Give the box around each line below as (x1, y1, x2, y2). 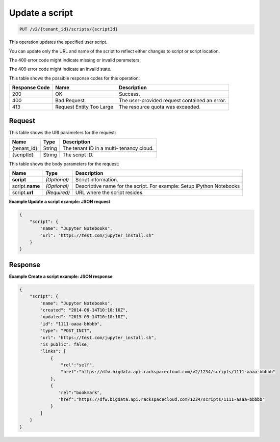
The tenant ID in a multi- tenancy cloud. (62, 145, 154, 152)
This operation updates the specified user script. (9, 39, 108, 45)
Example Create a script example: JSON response (9, 273, 113, 279)
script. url (12, 189, 34, 196)
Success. (118, 91, 140, 98)
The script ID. (62, 151, 94, 158)
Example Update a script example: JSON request (9, 199, 110, 205)
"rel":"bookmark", (58, 389, 102, 395)
